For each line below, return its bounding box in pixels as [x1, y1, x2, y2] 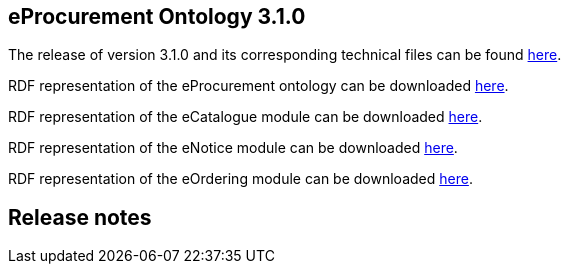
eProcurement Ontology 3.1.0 [8, 4, 306, 29]
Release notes [8, 204, 152, 230]
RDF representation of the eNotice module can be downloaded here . [8, 139, 458, 157]
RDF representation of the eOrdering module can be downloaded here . [8, 170, 473, 188]
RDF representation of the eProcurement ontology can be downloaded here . [8, 77, 509, 95]
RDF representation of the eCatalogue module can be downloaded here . [8, 108, 483, 126]
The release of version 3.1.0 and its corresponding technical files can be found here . [8, 46, 562, 64]
